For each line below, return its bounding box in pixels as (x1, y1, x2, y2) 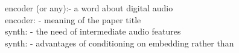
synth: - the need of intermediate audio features (5, 25, 181, 38)
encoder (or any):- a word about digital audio (5, 2, 173, 14)
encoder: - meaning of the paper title (5, 13, 141, 26)
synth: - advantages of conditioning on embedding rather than (5, 36, 234, 49)
